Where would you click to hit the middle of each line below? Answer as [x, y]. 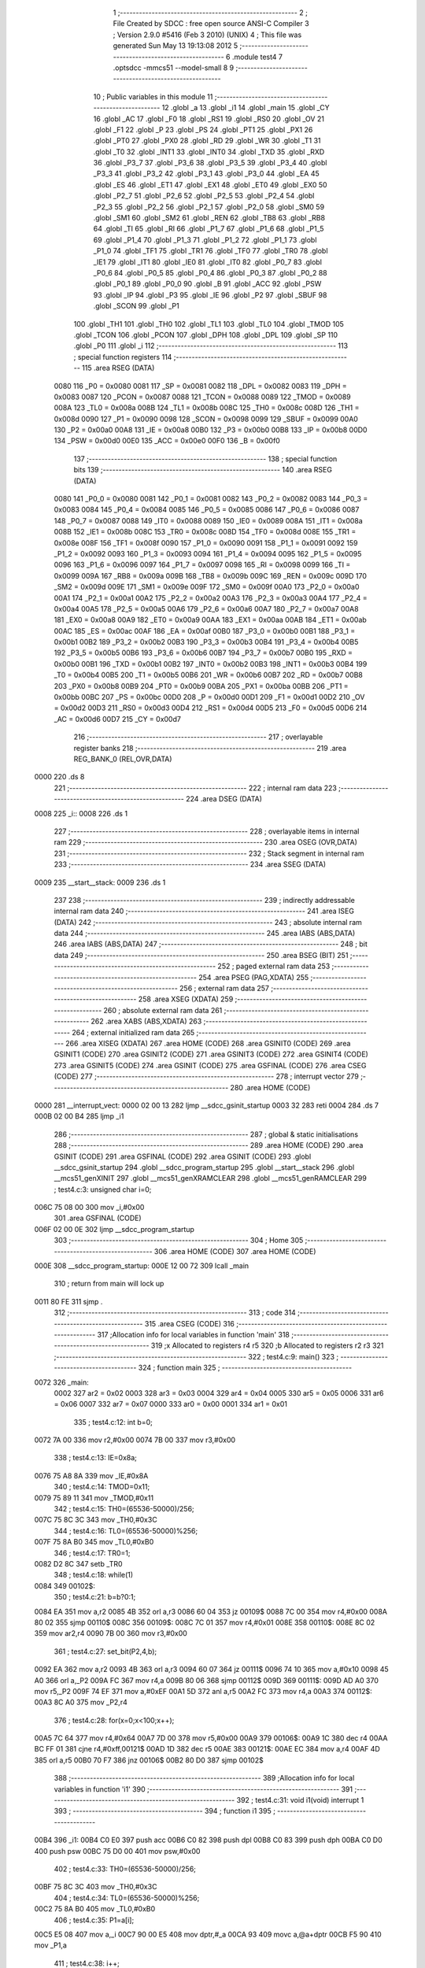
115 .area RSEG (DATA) [118, 368]
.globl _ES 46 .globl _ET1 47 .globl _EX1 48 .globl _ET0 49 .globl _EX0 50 [210, 184]
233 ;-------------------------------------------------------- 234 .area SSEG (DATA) [190, 864]
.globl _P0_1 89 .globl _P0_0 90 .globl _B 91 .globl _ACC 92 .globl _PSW [207, 284]
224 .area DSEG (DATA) [224, 799]
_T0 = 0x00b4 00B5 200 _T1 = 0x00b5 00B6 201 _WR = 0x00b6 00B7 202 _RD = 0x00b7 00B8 [209, 675]
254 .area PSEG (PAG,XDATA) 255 [253, 977]
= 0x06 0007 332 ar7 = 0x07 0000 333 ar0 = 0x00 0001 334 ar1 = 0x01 [170, 1404]
